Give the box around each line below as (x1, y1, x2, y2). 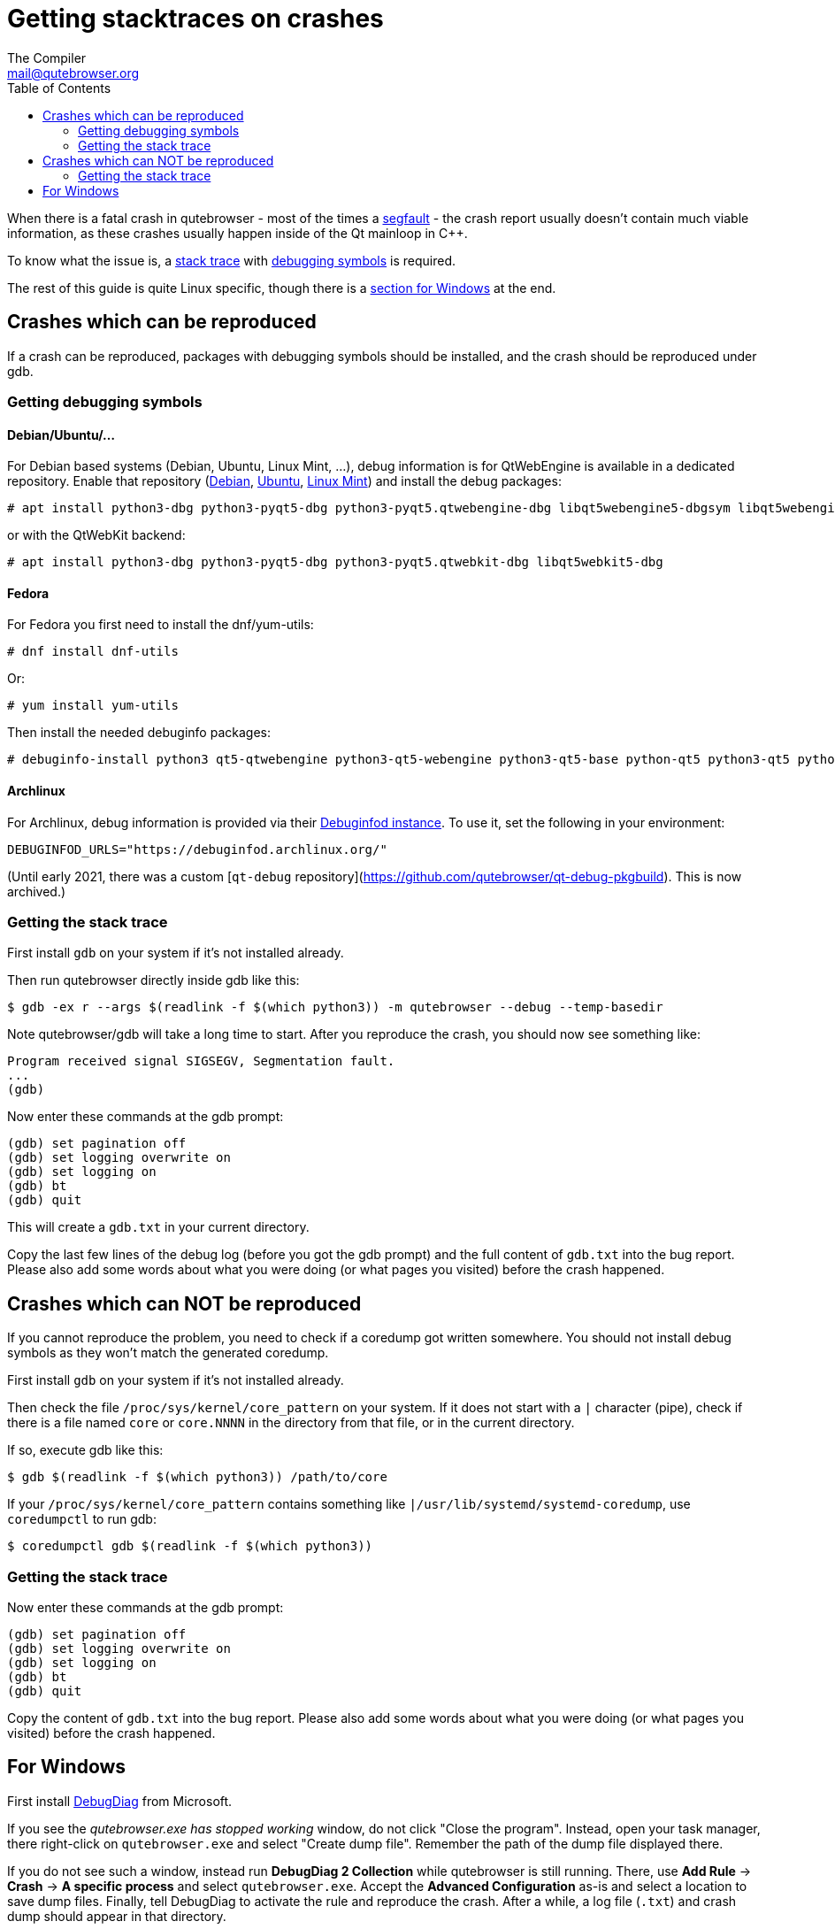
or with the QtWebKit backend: (7, 527, 186, 543)
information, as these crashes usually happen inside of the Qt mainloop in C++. (7, 225, 468, 241)
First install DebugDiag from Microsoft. (7, 1793, 233, 1809)
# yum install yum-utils (7, 698, 179, 713)
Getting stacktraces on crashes (7, 4, 384, 34)
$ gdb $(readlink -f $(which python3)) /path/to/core (7, 1470, 387, 1485)
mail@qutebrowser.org (7, 65, 140, 81)
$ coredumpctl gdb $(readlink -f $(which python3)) (7, 1539, 373, 1554)
